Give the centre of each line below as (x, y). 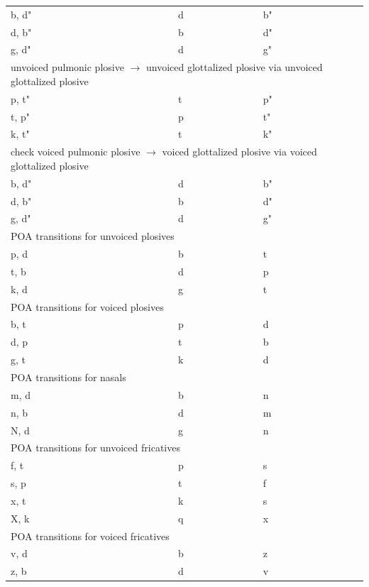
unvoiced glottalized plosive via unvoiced (234, 67)
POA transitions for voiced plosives (87, 306)
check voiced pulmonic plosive (76, 152)
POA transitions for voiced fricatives (90, 536)
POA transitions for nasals (68, 377)
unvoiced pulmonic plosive (67, 67)
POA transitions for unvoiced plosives (93, 236)
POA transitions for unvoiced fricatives (95, 448)
